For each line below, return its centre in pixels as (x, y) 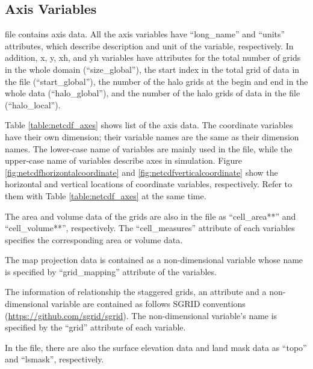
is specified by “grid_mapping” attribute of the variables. (111, 271)
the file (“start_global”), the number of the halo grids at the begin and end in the (156, 81)
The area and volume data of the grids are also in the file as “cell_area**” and (150, 216)
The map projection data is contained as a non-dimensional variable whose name (154, 260)
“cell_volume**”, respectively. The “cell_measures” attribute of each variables (150, 228)
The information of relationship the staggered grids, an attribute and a (136, 292)
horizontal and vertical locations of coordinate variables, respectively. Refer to (149, 184)
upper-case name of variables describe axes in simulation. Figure (123, 160)
